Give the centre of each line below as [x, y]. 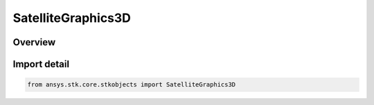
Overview [34, 42]
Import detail [41, 64]
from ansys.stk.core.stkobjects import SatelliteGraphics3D [132, 85]
